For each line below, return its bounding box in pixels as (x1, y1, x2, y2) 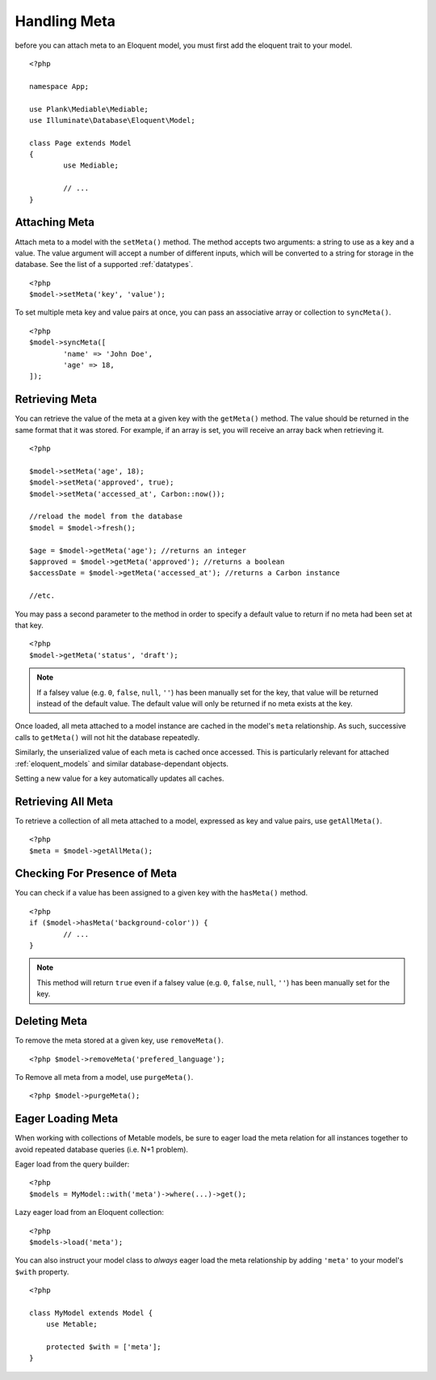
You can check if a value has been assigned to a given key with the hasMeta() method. (15, 888, 308, 898)
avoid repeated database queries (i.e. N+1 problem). (15, 1145, 189, 1154)
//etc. (29, 591, 56, 600)
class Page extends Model (29, 138, 132, 147)
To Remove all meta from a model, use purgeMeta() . (15, 1072, 194, 1082)
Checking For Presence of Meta (15, 866, 178, 881)
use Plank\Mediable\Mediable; (29, 104, 149, 113)
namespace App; (29, 82, 90, 91)
